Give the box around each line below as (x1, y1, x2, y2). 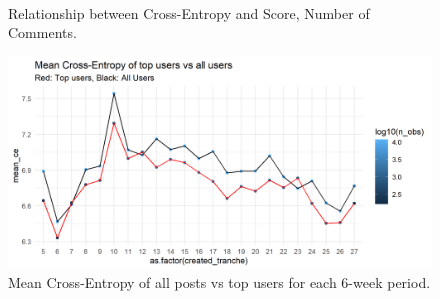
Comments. (8, 22, 77, 43)
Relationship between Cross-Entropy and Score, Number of (8, 2, 370, 23)
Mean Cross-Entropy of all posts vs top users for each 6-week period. (8, 272, 431, 293)
